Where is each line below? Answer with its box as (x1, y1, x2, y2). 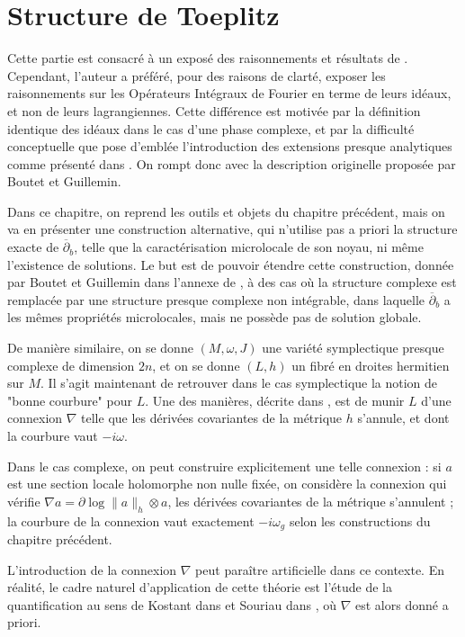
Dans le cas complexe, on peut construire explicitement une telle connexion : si (7, 456, 442, 475)
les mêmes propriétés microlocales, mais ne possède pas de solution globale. (7, 308, 422, 327)
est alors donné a (355, 595, 449, 614)
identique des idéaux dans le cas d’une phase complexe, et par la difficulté (7, 119, 415, 138)
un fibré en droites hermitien (291, 355, 450, 374)
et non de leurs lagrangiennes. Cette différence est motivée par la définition (7, 101, 421, 120)
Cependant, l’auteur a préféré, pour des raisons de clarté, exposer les (7, 66, 386, 85)
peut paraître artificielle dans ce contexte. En (195, 560, 444, 579)
